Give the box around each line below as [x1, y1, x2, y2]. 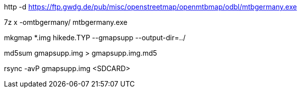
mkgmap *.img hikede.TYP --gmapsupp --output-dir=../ [4, 33, 186, 42]
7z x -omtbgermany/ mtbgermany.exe [4, 18, 128, 26]
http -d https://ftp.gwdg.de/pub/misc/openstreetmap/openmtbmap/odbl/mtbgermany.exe [4, 2, 297, 11]
